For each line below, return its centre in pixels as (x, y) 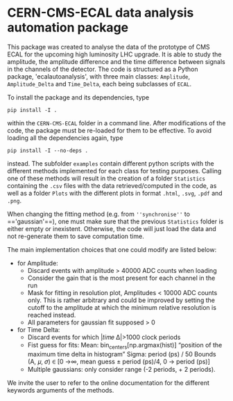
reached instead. (52, 315)
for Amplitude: (38, 263)
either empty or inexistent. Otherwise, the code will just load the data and (112, 228)
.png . (15, 200)
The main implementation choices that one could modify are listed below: (112, 249)
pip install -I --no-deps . (48, 150)
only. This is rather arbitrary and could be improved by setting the (121, 300)
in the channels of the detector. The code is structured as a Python (103, 69)
